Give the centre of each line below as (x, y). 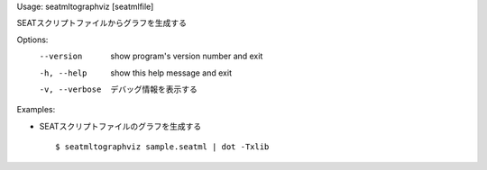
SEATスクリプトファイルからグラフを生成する (101, 23)
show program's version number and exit (187, 56)
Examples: (36, 110)
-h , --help (63, 73)
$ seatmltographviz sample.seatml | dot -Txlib (162, 147)
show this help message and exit (171, 73)
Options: (32, 40)
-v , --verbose (70, 89)
